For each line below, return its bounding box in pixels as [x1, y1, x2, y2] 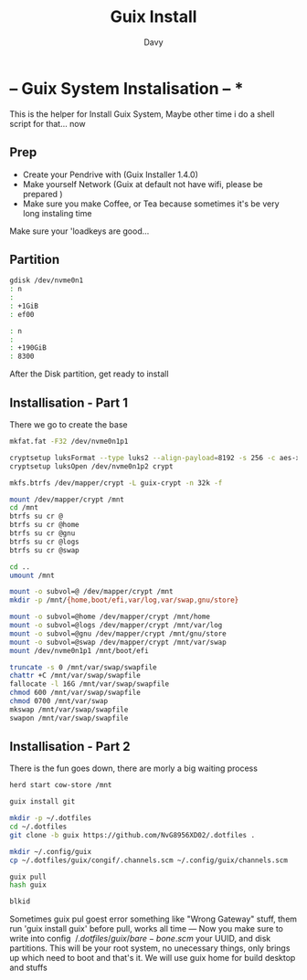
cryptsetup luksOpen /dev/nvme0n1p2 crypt [9, 461, 174, 471]
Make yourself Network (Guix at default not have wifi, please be [22, 178, 263, 189]
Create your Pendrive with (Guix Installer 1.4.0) [22, 169, 199, 180]
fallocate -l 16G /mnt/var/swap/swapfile [9, 680, 170, 689]
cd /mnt [9, 503, 39, 512]
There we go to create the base [9, 419, 128, 430]
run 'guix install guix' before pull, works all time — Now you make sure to [9, 923, 284, 934]
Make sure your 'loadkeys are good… [9, 226, 150, 237]
